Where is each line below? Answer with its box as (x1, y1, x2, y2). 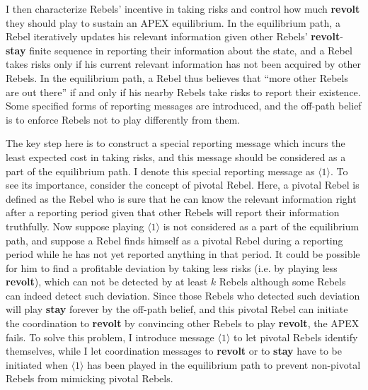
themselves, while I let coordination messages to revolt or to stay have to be (6, 343, 342, 358)
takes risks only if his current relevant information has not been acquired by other (6, 57, 361, 71)
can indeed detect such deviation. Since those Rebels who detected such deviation (6, 288, 360, 302)
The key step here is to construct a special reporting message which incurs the (6, 136, 345, 150)
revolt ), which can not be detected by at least (6, 274, 208, 289)
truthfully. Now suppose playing (6, 218, 144, 233)
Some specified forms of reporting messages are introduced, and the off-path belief (6, 98, 362, 113)
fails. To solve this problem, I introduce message (6, 329, 214, 344)
